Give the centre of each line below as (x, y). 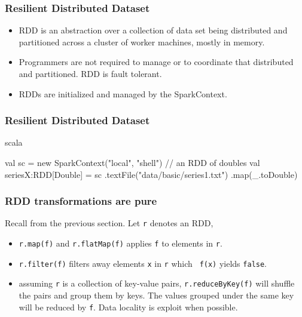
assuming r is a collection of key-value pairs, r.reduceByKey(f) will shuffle (157, 283)
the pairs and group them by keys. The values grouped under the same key (156, 295)
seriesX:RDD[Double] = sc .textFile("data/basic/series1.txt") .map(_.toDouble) (151, 174)
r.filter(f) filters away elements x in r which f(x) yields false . (143, 263)
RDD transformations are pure (81, 201)
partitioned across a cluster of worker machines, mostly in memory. (142, 41)
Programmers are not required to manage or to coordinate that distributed (156, 62)
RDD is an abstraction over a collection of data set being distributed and (153, 30)
